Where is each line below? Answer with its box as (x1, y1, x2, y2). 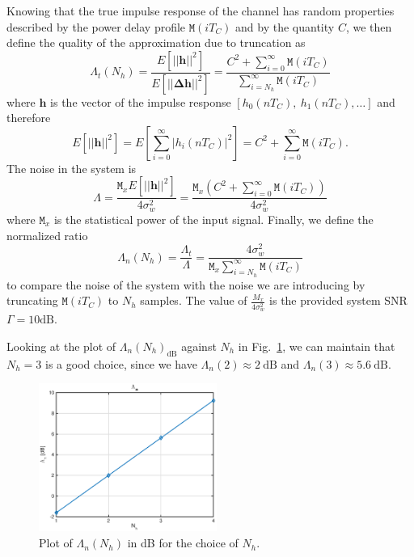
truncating (6, 292, 58, 309)
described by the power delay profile (6, 18, 186, 35)
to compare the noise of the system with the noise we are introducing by (6, 276, 365, 293)
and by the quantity (235, 18, 335, 35)
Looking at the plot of (6, 337, 116, 354)
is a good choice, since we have (45, 355, 197, 372)
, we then (345, 18, 392, 35)
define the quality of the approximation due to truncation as (6, 34, 306, 51)
